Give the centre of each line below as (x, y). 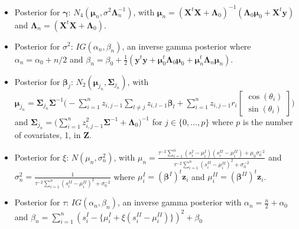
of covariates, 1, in (48, 134)
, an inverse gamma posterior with (179, 202)
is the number (268, 121)
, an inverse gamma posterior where (186, 46)
